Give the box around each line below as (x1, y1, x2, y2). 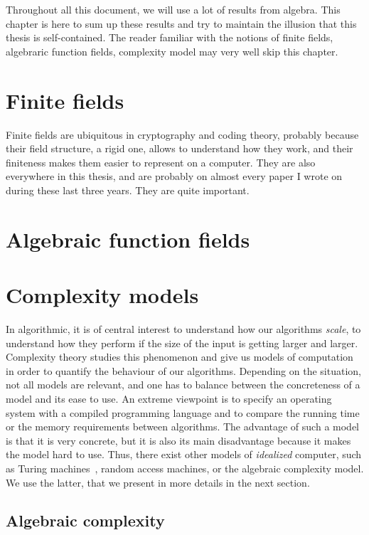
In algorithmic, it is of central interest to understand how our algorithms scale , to (6, 321, 361, 336)
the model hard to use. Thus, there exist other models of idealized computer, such (6, 447, 362, 462)
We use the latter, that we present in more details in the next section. (6, 475, 310, 489)
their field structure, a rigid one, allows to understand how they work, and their (6, 141, 353, 156)
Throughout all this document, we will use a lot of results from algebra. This (6, 2, 341, 16)
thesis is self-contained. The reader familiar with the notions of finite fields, (6, 30, 333, 45)
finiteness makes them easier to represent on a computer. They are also (6, 154, 316, 169)
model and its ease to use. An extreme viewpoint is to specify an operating (6, 391, 332, 406)
